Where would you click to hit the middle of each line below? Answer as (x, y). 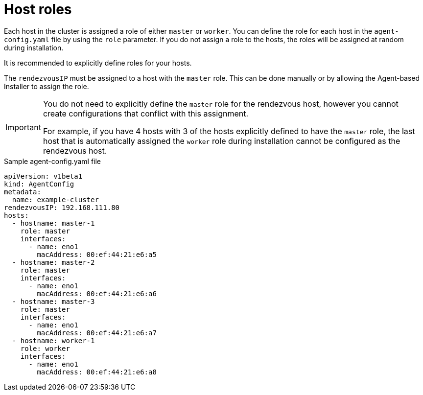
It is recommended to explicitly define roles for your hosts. (98, 63)
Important (23, 127)
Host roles (38, 9)
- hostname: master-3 (53, 301)
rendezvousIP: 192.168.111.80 (62, 207)
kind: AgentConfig (39, 184)
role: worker (45, 348)
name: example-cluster (55, 199)
